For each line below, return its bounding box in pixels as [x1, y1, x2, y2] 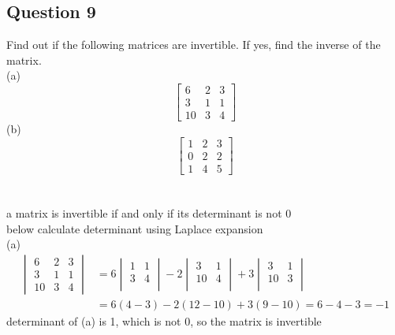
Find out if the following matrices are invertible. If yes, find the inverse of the [6, 36, 381, 53]
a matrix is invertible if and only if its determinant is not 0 [6, 204, 292, 221]
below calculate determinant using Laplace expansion [6, 220, 263, 236]
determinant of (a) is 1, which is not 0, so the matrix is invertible [6, 312, 322, 329]
